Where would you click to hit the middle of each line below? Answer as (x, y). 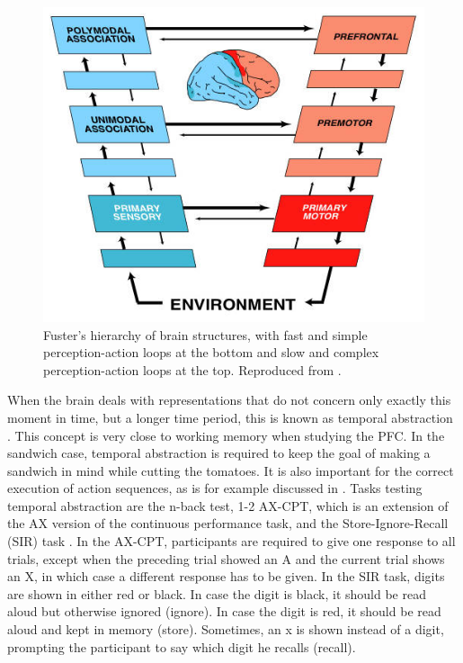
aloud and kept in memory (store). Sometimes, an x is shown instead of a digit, (226, 629)
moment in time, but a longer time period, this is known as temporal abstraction (230, 417)
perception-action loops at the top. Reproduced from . (192, 369)
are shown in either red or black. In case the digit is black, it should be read (217, 593)
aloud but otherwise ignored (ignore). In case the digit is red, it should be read (224, 611)
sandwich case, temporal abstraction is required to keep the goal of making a (219, 453)
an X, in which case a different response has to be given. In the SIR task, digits (226, 576)
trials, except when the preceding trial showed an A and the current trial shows (226, 558)
